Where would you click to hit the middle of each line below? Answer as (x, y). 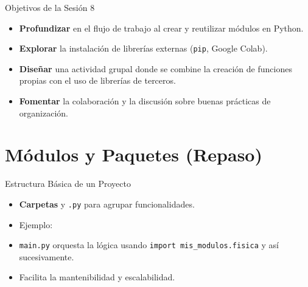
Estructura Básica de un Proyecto (68, 184)
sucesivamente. (47, 256)
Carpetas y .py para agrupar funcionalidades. (107, 204)
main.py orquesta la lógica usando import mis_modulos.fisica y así (149, 245)
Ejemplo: (36, 224)
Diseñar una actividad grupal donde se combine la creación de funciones (156, 68)
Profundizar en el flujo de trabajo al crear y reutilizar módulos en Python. (161, 28)
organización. (44, 113)
